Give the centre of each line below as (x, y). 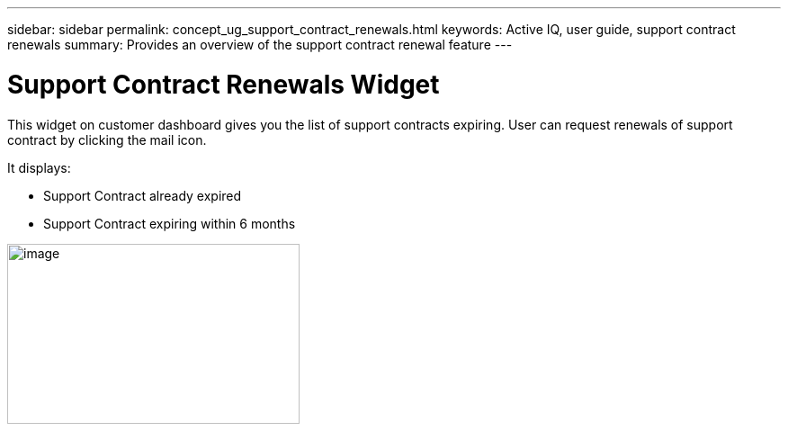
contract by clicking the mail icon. (107, 139)
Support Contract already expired (143, 195)
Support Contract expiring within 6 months (170, 223)
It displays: (39, 167)
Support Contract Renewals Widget (224, 84)
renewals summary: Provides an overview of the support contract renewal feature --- (260, 45)
